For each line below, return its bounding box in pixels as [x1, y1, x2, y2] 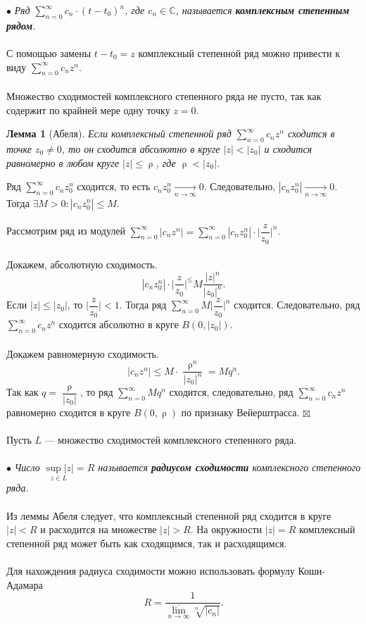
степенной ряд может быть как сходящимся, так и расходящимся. [6, 535, 287, 550]
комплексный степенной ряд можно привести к [138, 45, 340, 60]
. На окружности [190, 522, 263, 537]
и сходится [264, 141, 313, 156]
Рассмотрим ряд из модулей [6, 223, 125, 238]
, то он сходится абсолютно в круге [61, 141, 220, 156]
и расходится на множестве [40, 522, 157, 537]
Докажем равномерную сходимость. [6, 346, 159, 361]
